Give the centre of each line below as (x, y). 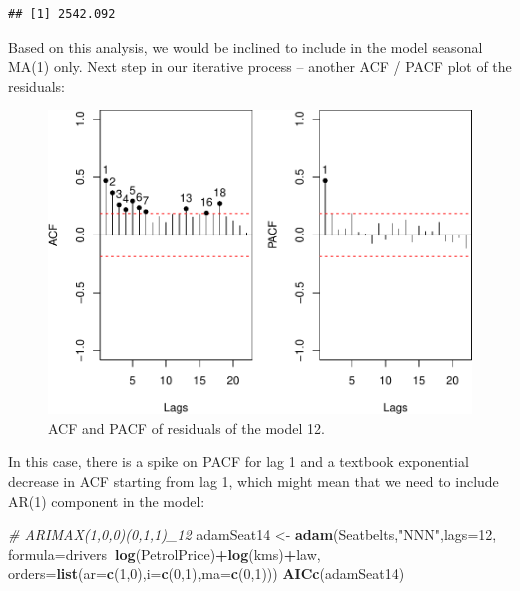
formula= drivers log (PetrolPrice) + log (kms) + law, (164, 553)
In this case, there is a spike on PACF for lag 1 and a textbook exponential (238, 461)
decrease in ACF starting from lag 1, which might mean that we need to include (253, 480)
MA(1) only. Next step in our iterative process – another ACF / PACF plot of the (260, 66)
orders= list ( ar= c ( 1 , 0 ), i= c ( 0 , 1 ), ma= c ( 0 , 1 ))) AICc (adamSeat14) (206, 573)
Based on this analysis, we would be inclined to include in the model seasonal (245, 46)
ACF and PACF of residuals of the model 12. (186, 427)
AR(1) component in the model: (106, 500)
